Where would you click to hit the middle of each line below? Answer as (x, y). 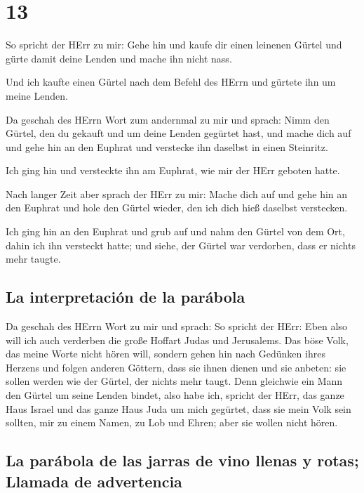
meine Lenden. (37, 95)
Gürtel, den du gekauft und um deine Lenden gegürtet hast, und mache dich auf (178, 133)
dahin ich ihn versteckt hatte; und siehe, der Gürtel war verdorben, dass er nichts (181, 245)
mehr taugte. (33, 259)
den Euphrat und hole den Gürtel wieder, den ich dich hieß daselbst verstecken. (177, 208)
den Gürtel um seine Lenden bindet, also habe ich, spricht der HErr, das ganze (175, 395)
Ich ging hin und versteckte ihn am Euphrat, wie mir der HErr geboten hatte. (173, 170)
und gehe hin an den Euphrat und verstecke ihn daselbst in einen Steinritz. (167, 146)
